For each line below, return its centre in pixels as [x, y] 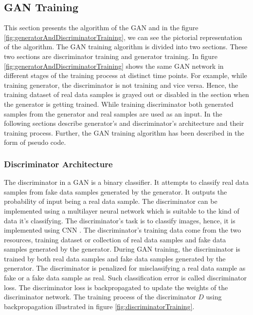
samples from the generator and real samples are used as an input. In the [113, 113]
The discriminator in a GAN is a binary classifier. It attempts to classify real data [126, 182]
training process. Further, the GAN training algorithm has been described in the [124, 132]
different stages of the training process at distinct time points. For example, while [126, 75]
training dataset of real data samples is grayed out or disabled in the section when [126, 94]
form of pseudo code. [35, 142]
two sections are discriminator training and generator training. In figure [111, 56]
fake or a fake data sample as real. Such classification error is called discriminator [125, 278]
